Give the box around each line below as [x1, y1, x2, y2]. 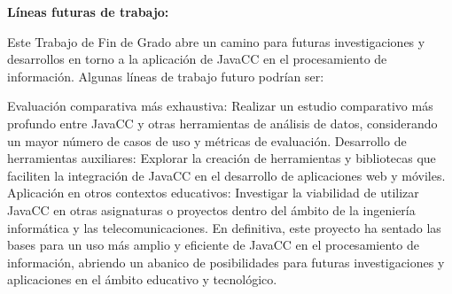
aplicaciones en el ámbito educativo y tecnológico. [7, 270, 277, 289]
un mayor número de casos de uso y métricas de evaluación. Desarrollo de [7, 131, 407, 150]
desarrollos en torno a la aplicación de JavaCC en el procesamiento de [7, 50, 387, 68]
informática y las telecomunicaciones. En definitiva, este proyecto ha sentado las [7, 218, 441, 236]
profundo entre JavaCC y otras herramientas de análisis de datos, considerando [7, 113, 438, 132]
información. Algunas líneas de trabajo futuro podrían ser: [7, 66, 324, 85]
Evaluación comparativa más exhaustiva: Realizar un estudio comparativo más [7, 97, 433, 115]
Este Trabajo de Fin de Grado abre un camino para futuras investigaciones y [7, 32, 425, 50]
